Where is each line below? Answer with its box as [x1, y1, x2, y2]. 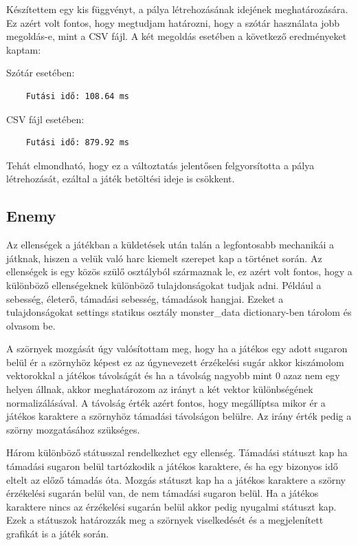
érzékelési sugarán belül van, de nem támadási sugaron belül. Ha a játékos [6, 486, 319, 500]
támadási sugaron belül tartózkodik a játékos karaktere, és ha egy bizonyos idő [6, 459, 338, 473]
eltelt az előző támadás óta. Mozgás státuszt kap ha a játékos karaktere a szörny [6, 472, 346, 487]
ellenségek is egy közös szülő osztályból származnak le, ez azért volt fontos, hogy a [6, 264, 353, 279]
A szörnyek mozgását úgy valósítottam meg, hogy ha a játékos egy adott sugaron [6, 341, 348, 356]
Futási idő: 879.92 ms [25, 138, 129, 148]
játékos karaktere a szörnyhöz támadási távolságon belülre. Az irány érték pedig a [6, 409, 352, 423]
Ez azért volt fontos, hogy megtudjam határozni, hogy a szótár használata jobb [6, 15, 340, 30]
